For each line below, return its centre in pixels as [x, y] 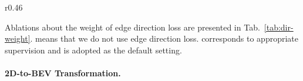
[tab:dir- [279, 27]
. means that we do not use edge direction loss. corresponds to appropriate [164, 38]
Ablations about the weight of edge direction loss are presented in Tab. [132, 27]
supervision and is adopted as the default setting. [93, 50]
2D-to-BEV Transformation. [63, 72]
